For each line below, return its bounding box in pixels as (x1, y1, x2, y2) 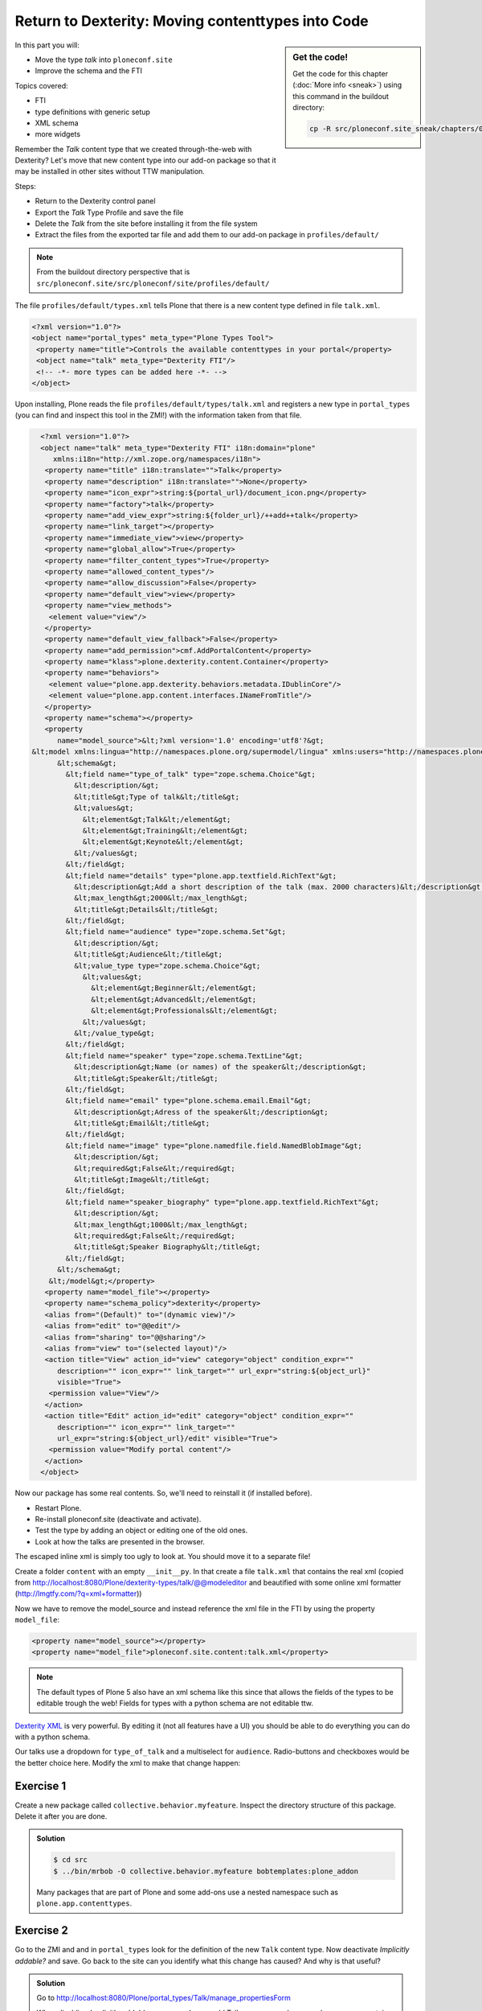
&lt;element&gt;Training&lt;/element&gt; (82, 825, 248, 835)
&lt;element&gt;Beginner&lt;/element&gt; (91, 984, 257, 993)
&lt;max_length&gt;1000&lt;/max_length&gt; (73, 1219, 248, 1229)
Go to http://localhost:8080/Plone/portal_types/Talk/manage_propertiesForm (36, 1993, 291, 2003)
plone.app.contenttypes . (36, 1898, 133, 1908)
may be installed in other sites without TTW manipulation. (14, 167, 205, 176)
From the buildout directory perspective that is (36, 267, 190, 277)
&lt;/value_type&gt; (73, 1028, 156, 1038)
